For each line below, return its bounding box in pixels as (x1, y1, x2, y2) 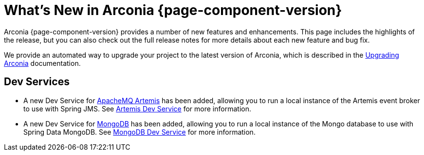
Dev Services (4, 76, 70, 88)
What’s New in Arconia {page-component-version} (4, 2, 342, 18)
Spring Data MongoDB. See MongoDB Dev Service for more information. (23, 127, 256, 136)
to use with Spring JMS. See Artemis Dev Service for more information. (23, 104, 251, 113)
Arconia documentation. (4, 59, 81, 67)
